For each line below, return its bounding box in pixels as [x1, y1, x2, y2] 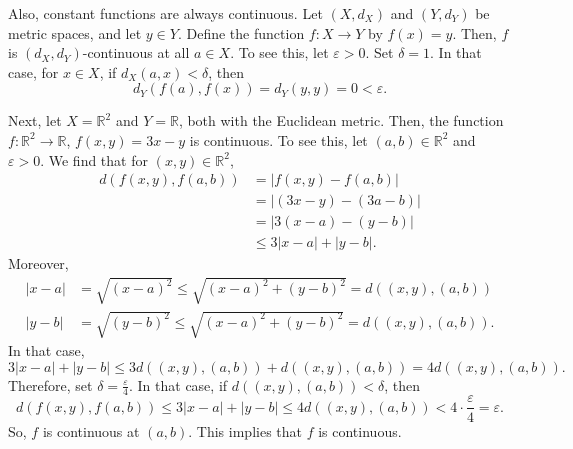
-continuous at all [82, 42, 190, 63]
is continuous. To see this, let [189, 129, 368, 150]
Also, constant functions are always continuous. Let [8, 3, 323, 23]
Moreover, [8, 253, 69, 274]
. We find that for [40, 149, 148, 170]
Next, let [8, 110, 62, 131]
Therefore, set [8, 374, 93, 395]
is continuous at [42, 420, 140, 441]
